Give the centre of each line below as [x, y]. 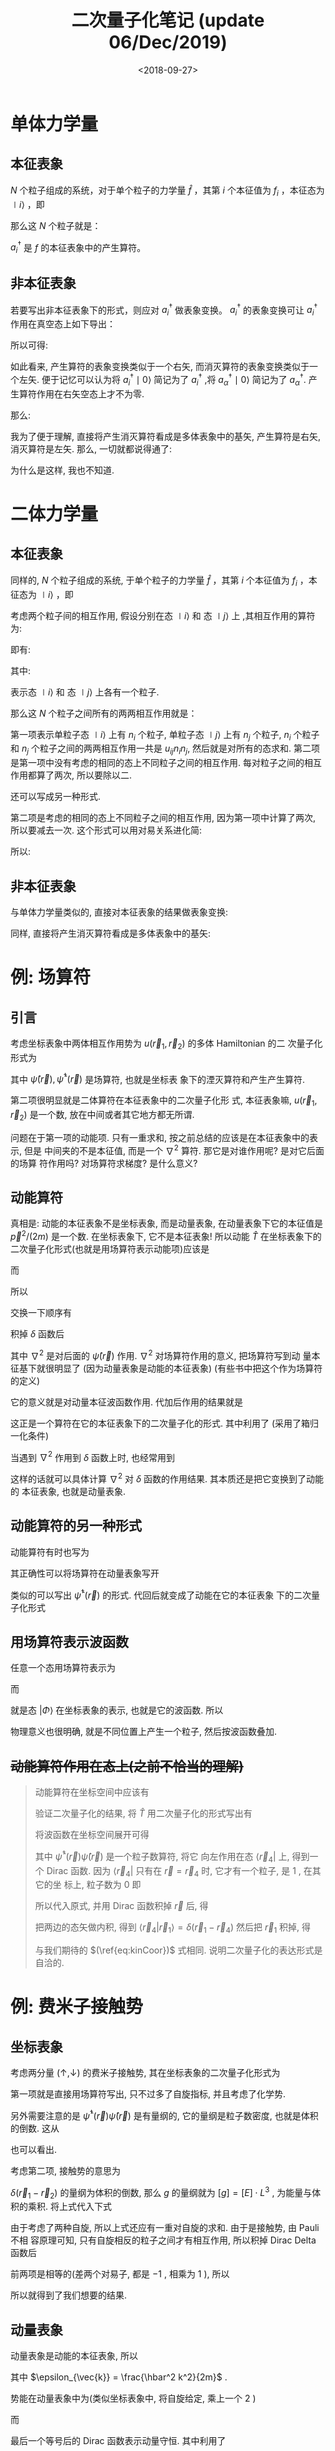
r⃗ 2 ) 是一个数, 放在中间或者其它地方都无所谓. [102, 1116]
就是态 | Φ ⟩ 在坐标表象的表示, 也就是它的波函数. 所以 [117, 1710]
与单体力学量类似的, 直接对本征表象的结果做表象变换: [119, 912]
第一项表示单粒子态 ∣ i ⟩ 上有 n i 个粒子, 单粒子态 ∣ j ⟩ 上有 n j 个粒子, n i [151, 735]
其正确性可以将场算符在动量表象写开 [85, 1573]
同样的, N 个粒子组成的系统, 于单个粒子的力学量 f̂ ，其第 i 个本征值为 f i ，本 [164, 581]
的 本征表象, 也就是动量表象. [68, 1492]
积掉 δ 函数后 [37, 1334]
